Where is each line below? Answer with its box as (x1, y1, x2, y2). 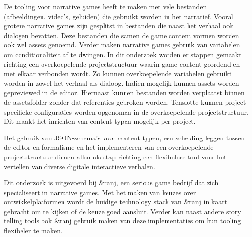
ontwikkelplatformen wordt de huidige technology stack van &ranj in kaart (4, 197, 228, 207)
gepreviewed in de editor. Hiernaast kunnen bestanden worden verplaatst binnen (4, 87, 245, 98)
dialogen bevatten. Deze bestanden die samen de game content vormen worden (4, 30, 239, 40)
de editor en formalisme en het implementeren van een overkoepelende (4, 142, 214, 152)
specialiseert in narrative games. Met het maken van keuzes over (4, 187, 196, 197)
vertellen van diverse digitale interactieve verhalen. (4, 161, 155, 171)
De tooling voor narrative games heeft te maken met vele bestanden (4, 1, 207, 11)
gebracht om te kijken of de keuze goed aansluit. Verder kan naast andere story (4, 206, 241, 216)
